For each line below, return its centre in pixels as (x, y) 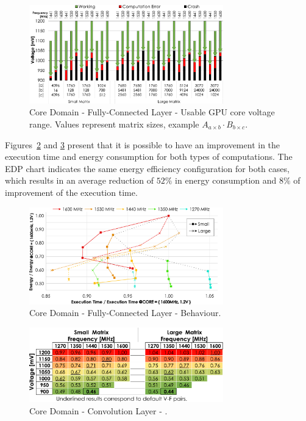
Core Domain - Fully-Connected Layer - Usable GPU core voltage (152, 112)
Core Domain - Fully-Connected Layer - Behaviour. (125, 313)
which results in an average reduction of (80, 180)
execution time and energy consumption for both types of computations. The (149, 157)
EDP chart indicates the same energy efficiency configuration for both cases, (147, 168)
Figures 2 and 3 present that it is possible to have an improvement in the (143, 144)
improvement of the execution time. (71, 192)
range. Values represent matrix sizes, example (114, 124)
